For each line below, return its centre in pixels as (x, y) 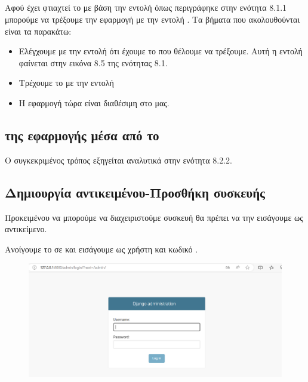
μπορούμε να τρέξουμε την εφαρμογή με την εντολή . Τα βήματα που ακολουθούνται (153, 19)
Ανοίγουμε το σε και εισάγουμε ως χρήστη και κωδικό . (101, 249)
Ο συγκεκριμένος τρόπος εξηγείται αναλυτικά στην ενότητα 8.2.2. (118, 160)
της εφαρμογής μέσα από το (82, 135)
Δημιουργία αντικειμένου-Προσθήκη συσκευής (135, 192)
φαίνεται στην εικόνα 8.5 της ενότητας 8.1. (93, 62)
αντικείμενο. (26, 229)
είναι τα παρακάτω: (38, 31)
